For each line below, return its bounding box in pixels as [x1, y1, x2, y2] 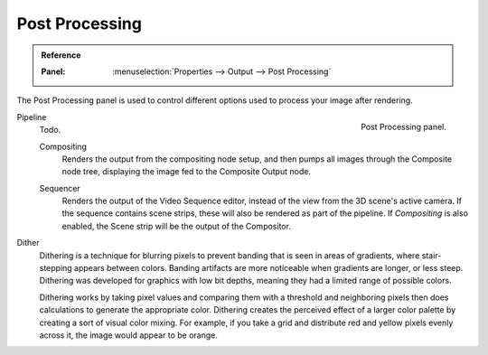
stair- [421, 249, 442, 261]
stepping [39, 263, 72, 274]
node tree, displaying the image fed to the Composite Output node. [61, 166, 312, 177]
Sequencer [39, 182, 80, 193]
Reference [41, 50, 81, 61]
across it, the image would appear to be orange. [39, 330, 219, 341]
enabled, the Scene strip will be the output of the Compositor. [61, 220, 291, 231]
